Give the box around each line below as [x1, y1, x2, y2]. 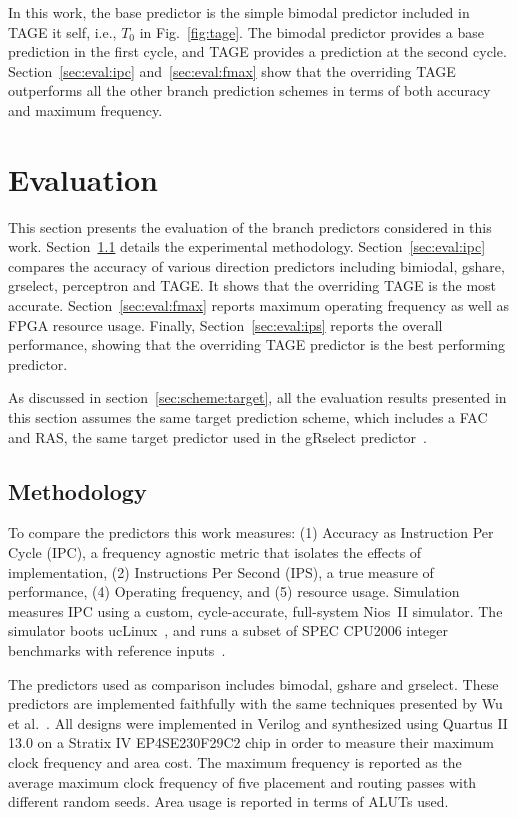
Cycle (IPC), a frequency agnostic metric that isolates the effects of [8, 542, 422, 563]
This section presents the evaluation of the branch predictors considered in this [8, 216, 492, 237]
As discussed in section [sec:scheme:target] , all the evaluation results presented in [8, 387, 507, 408]
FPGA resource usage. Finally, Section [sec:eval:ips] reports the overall [8, 314, 443, 335]
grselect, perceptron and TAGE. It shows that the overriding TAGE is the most [8, 275, 497, 296]
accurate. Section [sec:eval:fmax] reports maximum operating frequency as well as [8, 295, 509, 316]
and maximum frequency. [8, 99, 163, 120]
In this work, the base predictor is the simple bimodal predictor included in [8, 2, 470, 22]
